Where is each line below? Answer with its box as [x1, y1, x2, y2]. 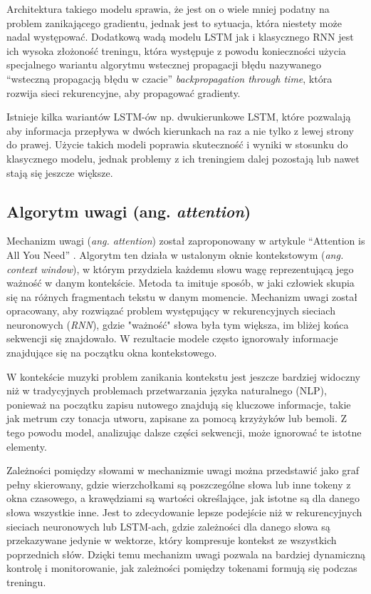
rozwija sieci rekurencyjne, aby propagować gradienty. [6, 85, 241, 100]
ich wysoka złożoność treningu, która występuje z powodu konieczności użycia [6, 43, 346, 58]
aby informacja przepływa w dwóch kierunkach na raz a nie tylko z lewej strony [6, 123, 354, 138]
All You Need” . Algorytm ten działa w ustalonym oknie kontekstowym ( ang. [6, 247, 344, 262]
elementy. [6, 439, 47, 454]
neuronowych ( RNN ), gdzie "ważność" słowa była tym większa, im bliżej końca [6, 317, 349, 332]
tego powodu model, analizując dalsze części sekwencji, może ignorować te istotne [6, 425, 362, 440]
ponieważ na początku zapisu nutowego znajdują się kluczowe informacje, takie [6, 396, 351, 411]
